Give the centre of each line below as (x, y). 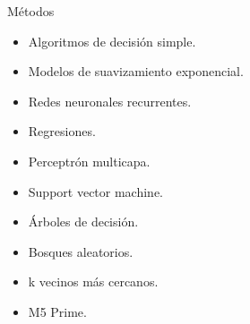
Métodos (31, 11)
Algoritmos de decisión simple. (112, 41)
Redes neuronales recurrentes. (110, 101)
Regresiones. (62, 131)
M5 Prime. (57, 311)
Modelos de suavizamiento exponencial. (136, 71)
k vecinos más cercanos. (93, 281)
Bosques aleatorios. (81, 251)
